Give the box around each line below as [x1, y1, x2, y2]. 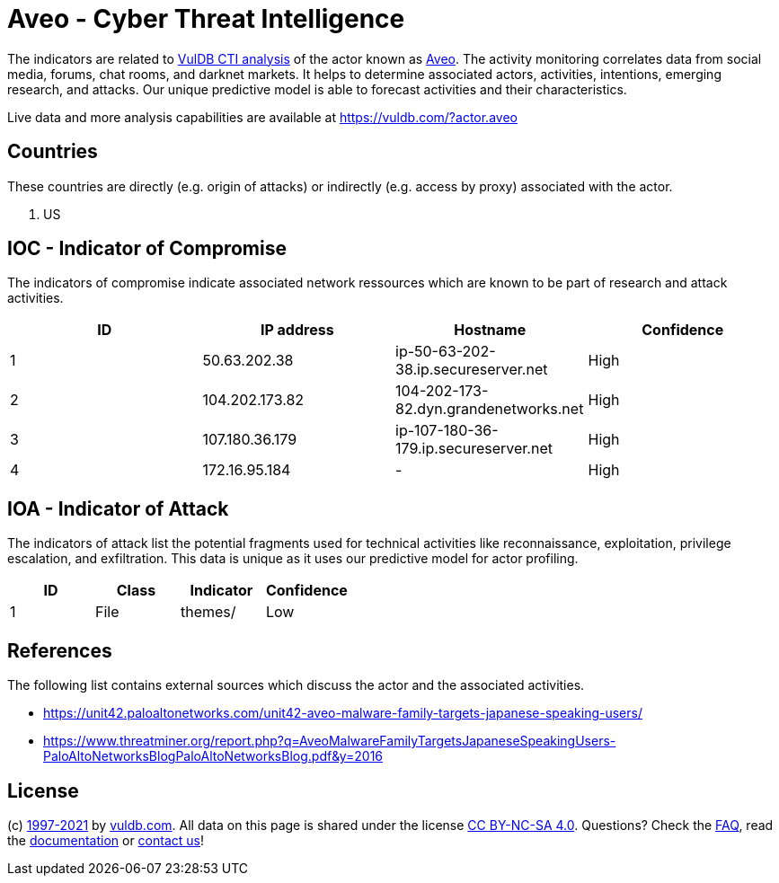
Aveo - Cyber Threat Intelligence [7, 4, 405, 34]
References [7, 639, 112, 662]
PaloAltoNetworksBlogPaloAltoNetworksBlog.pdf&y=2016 [43, 748, 384, 764]
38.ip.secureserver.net [395, 360, 548, 379]
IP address [260, 321, 334, 340]
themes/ [180, 603, 236, 622]
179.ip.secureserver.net [395, 439, 553, 458]
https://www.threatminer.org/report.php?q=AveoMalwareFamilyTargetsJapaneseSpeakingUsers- [43, 733, 616, 749]
